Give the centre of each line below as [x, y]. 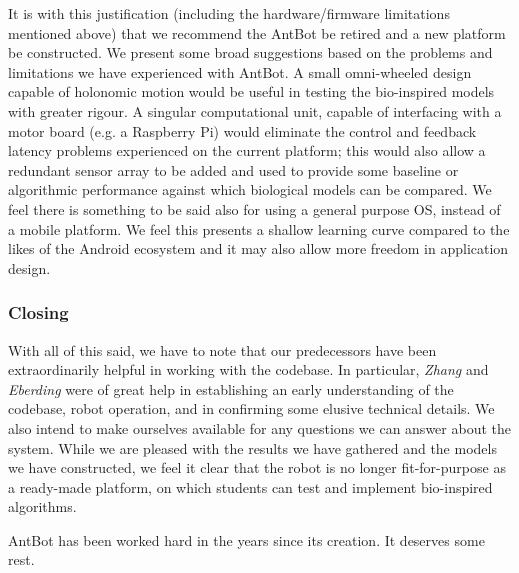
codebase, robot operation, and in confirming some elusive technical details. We [251, 408]
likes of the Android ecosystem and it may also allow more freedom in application [258, 248]
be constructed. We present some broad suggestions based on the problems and [250, 52]
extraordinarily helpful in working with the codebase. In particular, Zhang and [248, 369]
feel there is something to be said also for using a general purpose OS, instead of [254, 208]
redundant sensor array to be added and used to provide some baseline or [233, 169]
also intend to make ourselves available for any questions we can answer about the [259, 427]
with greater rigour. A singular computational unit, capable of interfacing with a [255, 110]
